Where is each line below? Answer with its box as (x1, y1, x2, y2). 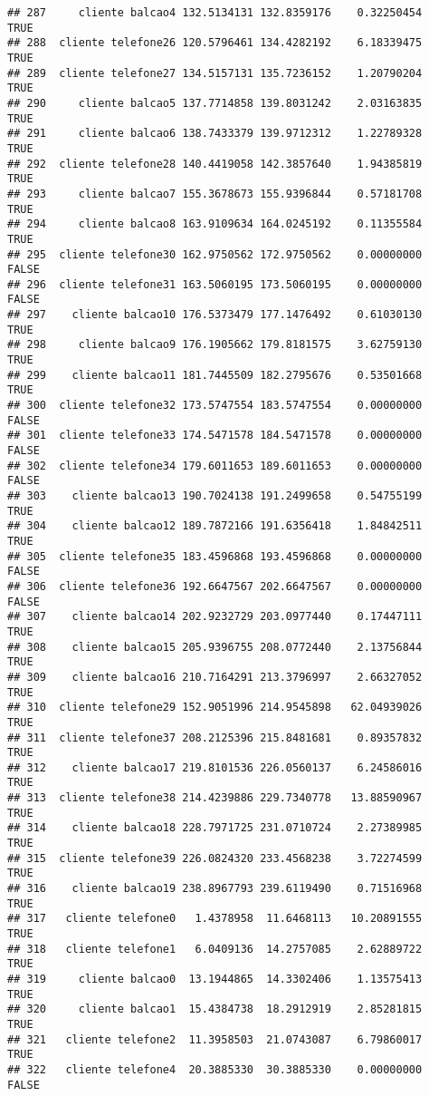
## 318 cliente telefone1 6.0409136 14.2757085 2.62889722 (7, 942, 423, 955)
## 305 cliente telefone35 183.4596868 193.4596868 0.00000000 (7, 549, 423, 563)
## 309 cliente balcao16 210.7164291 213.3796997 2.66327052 (7, 670, 423, 684)
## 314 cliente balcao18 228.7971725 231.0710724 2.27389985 (7, 821, 423, 835)
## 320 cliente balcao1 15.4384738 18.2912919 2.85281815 (7, 1003, 423, 1016)
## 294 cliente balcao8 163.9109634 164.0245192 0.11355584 (7, 218, 423, 231)
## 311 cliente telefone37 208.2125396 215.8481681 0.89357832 (7, 731, 423, 744)
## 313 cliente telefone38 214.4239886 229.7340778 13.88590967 (7, 791, 423, 805)
